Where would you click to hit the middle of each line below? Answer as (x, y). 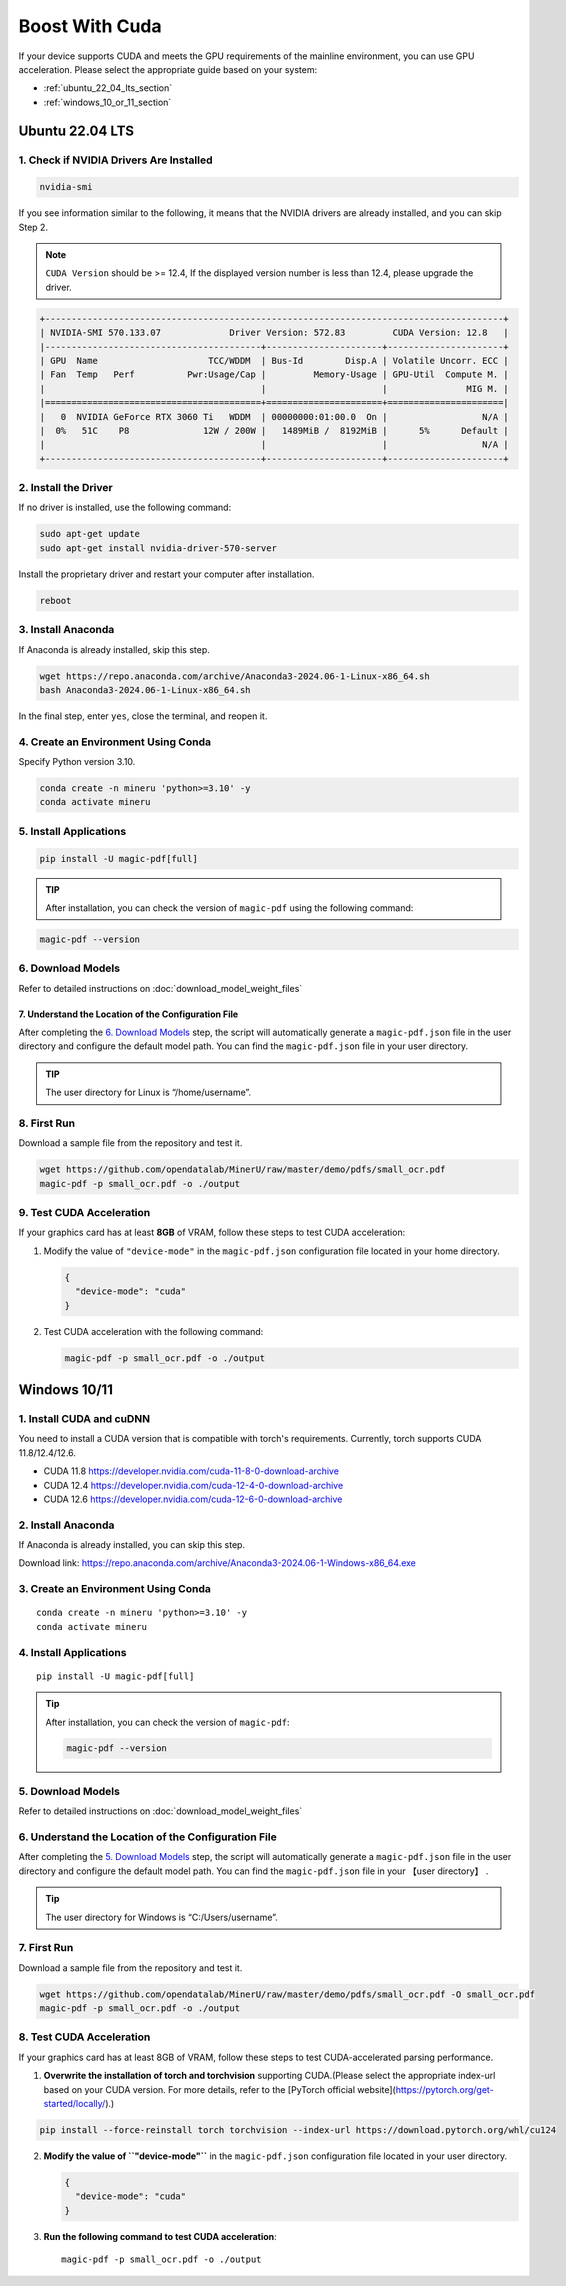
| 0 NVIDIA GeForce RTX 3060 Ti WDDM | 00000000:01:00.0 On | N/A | (274, 416)
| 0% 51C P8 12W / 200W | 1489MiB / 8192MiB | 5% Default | (274, 430)
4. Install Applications (72, 1652)
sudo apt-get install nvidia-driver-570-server (158, 548)
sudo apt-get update (89, 534)
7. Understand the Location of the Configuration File (128, 1014)
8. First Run (46, 1123)
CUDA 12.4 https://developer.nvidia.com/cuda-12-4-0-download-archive (193, 1485)
